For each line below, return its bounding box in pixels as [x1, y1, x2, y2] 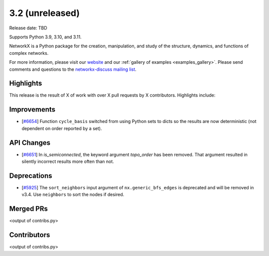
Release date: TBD [9, 25, 47, 31]
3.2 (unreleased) [9, 7, 80, 18]
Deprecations [9, 171, 52, 180]
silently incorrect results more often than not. [21, 158, 114, 164]
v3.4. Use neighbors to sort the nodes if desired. [21, 192, 125, 198]
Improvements [9, 105, 56, 114]
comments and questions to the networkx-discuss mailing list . [9, 66, 136, 72]
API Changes [9, 138, 51, 147]
